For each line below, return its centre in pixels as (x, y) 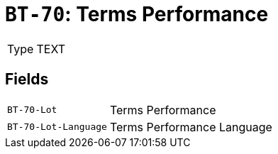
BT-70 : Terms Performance (137, 14)
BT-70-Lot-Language (57, 127)
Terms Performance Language (191, 127)
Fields (27, 79)
